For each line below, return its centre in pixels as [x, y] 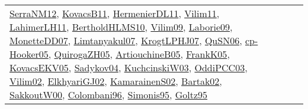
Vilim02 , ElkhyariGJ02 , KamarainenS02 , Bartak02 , [116, 81]
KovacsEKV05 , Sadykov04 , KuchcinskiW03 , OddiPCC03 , [129, 67]
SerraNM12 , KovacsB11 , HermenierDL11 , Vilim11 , [115, 13]
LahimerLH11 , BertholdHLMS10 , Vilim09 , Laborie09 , [121, 27]
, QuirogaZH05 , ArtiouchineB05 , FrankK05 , [139, 54]
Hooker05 [29, 54]
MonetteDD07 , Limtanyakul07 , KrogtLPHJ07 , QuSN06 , [126, 40]
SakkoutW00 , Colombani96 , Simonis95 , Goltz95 [109, 95]
